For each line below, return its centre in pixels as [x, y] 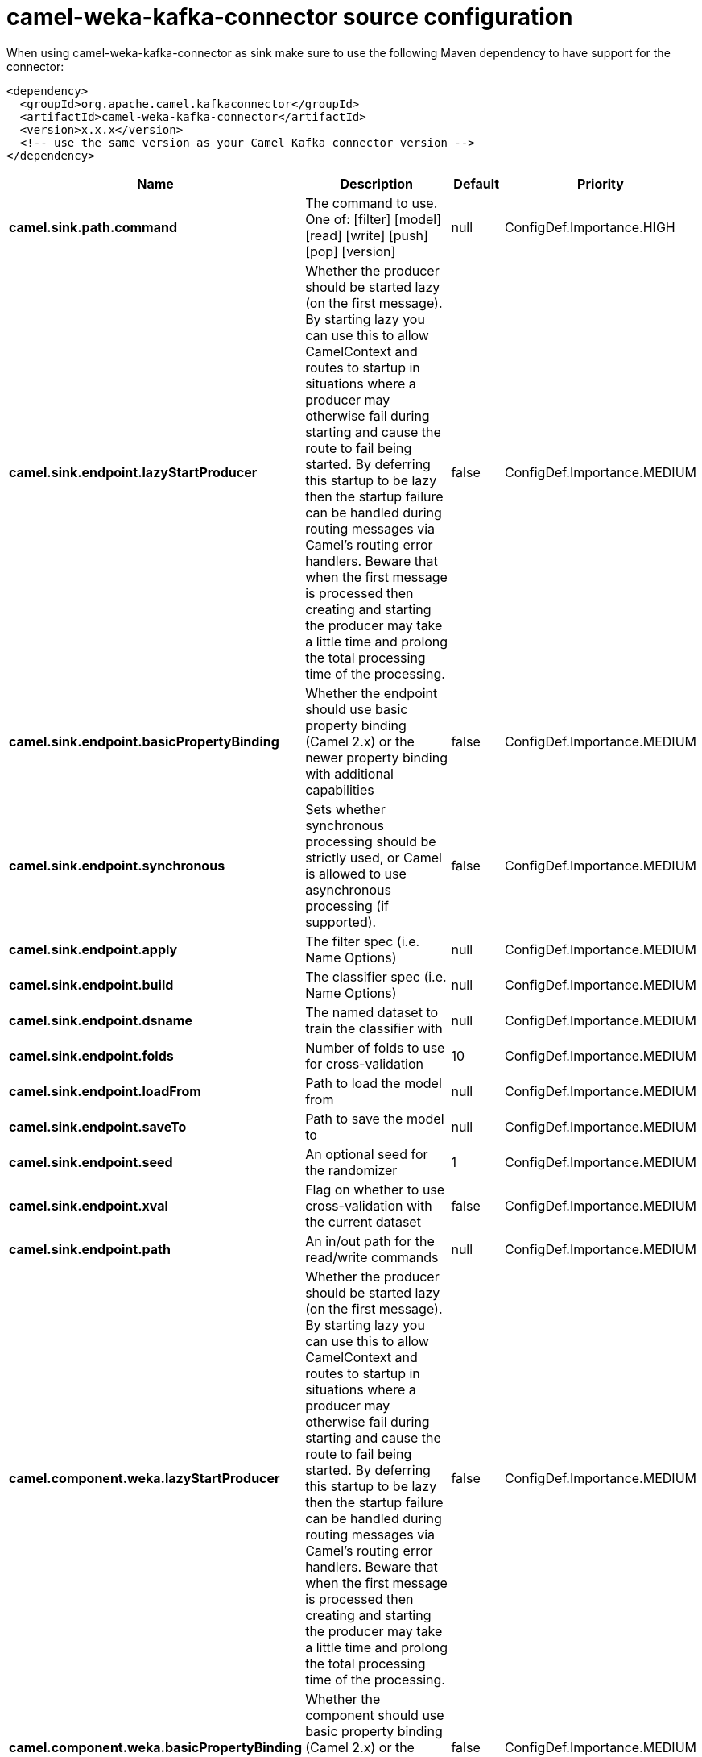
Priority [601, 183]
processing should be [371, 841]
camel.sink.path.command [93, 227]
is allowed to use [356, 873]
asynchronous [348, 889]
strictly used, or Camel [374, 857]
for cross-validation [365, 1063]
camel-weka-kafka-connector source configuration [290, 17]
